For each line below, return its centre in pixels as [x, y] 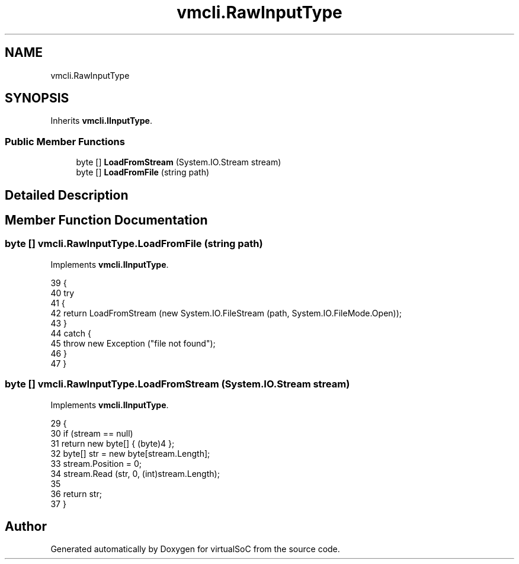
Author [26, 526]
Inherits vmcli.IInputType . [101, 121]
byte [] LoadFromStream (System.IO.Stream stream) [179, 162]
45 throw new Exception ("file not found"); [133, 343]
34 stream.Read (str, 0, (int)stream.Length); [135, 473]
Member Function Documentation [106, 220]
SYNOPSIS [37, 98]
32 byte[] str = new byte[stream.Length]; [130, 453]
